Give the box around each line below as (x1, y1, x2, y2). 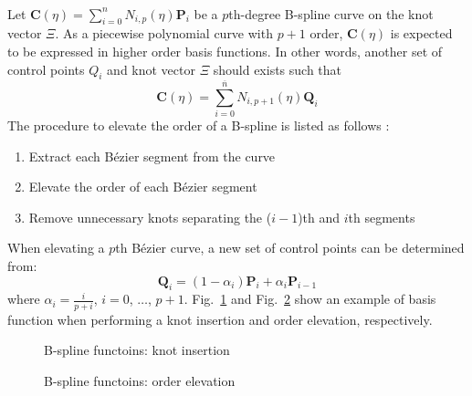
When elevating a (7, 238, 105, 257)
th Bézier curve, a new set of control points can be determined (115, 238, 465, 257)
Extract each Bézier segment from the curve (28, 146, 276, 165)
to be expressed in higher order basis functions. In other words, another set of (7, 41, 443, 60)
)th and (298, 207, 341, 226)
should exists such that (213, 59, 342, 78)
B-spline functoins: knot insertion (44, 340, 230, 360)
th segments (348, 207, 415, 226)
